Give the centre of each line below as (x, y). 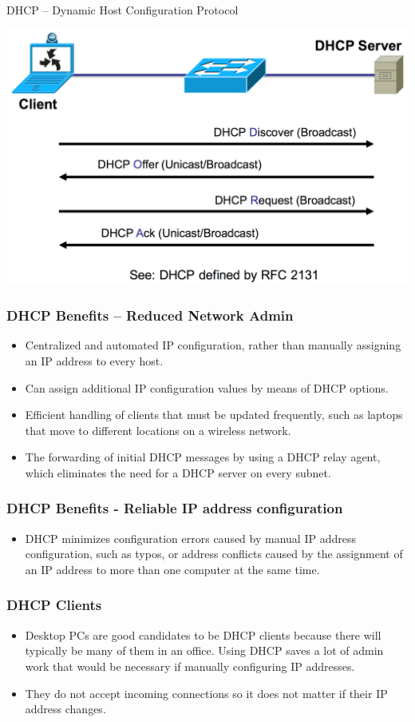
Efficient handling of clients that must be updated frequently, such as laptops (214, 415)
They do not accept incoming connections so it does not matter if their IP (206, 693)
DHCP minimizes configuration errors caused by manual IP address (190, 538)
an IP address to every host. (94, 360)
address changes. (65, 709)
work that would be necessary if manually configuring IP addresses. (190, 666)
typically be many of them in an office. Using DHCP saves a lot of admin (204, 650)
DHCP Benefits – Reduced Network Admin (150, 315)
